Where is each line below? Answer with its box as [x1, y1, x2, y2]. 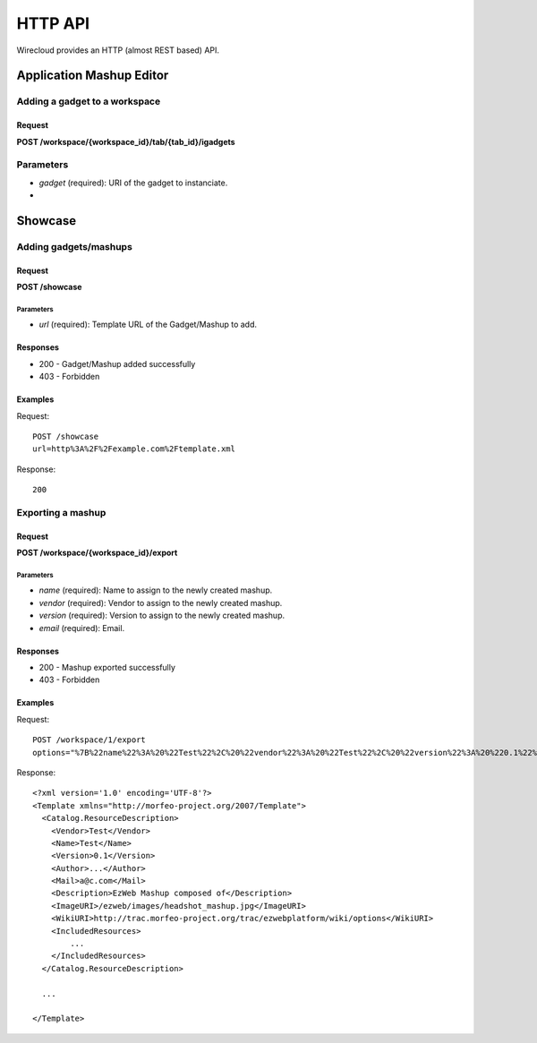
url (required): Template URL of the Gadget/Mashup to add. [38, 319, 258, 330]
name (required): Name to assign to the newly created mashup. [38, 585, 273, 595]
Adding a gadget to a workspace [16, 95, 161, 107]
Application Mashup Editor [16, 68, 169, 83]
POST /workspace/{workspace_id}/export [16, 547, 178, 559]
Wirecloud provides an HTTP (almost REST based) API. [16, 45, 219, 56]
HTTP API [16, 13, 89, 33]
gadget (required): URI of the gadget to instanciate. [38, 177, 228, 188]
